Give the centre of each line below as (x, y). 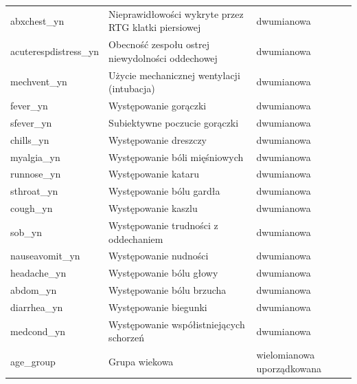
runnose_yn (36, 174)
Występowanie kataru (154, 174)
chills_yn (30, 139)
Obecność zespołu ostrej (159, 44)
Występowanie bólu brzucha (168, 290)
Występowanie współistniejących (177, 324)
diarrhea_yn (37, 307)
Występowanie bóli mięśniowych (176, 157)
